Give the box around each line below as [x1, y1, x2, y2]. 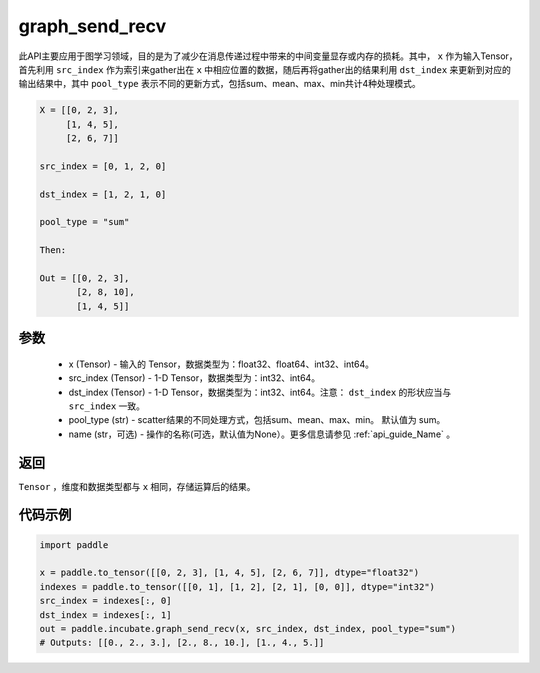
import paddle [39, 539, 109, 550]
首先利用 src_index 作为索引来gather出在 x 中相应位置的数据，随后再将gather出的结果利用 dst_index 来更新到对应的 [18, 63, 512, 75]
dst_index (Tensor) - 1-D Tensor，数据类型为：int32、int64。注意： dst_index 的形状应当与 [68, 386, 452, 398]
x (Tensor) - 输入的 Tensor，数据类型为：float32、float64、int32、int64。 [68, 358, 375, 370]
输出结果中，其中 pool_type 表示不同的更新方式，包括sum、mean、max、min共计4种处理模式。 [18, 78, 422, 90]
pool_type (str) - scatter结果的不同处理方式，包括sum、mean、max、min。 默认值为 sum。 [68, 414, 446, 426]
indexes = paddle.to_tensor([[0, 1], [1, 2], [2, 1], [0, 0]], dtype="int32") [39, 581, 435, 592]
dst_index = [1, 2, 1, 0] [39, 188, 167, 200]
